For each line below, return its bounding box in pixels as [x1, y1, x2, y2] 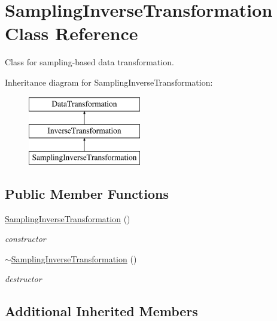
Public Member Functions [5, 184, 169, 202]
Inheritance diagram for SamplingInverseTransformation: [5, 75, 213, 88]
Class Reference [5, 21, 138, 46]
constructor [5, 232, 46, 245]
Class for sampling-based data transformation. [5, 56, 174, 68]
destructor [5, 272, 42, 285]
